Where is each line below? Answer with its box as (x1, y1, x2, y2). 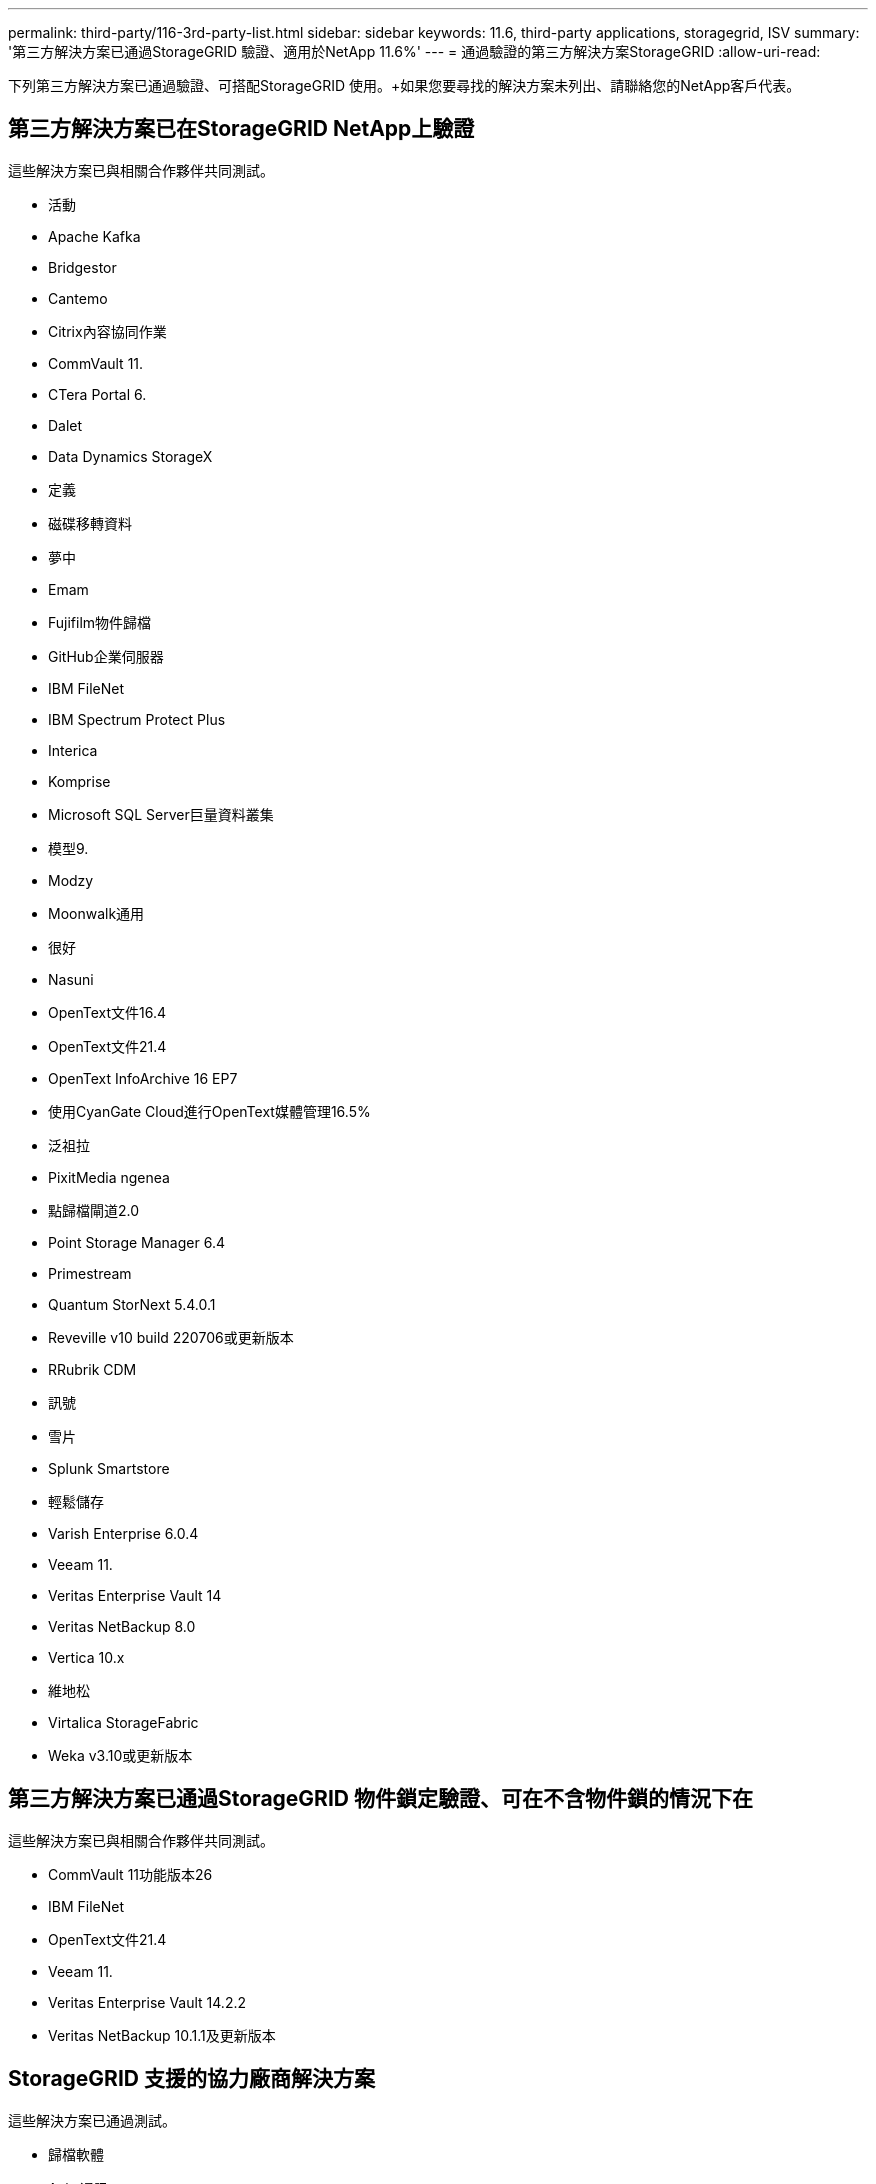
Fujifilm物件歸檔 (48, 613, 152, 631)
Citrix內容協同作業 (48, 322, 167, 340)
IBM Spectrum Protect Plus (48, 710, 226, 728)
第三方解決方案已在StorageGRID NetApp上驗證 (8, 116, 475, 142)
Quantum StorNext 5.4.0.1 (48, 1295, 216, 1313)
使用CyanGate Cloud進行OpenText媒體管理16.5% (48, 1102, 371, 1120)
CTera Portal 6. (48, 385, 147, 403)
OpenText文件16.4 (48, 1003, 167, 1021)
